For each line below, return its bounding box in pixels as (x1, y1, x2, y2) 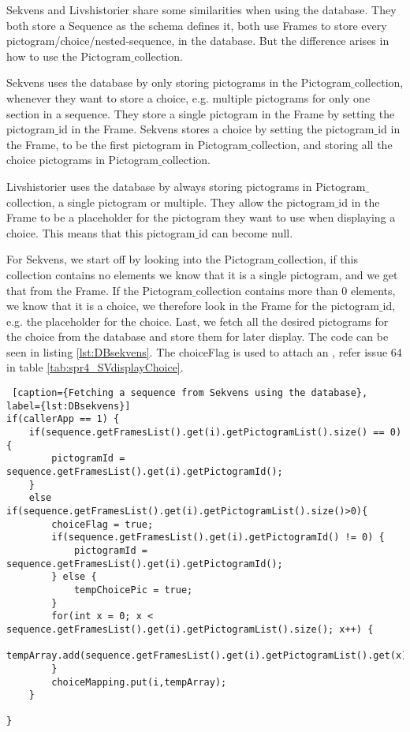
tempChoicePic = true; (73, 584, 193, 596)
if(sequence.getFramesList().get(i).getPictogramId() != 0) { (51, 532, 385, 543)
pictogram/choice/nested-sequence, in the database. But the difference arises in (6, 32, 389, 49)
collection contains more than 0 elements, (196, 282, 396, 298)
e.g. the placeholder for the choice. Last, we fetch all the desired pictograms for (6, 312, 389, 329)
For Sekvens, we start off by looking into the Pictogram (6, 251, 274, 267)
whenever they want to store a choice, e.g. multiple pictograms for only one (6, 89, 371, 106)
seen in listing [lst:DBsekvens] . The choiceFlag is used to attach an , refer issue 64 (6, 343, 402, 360)
